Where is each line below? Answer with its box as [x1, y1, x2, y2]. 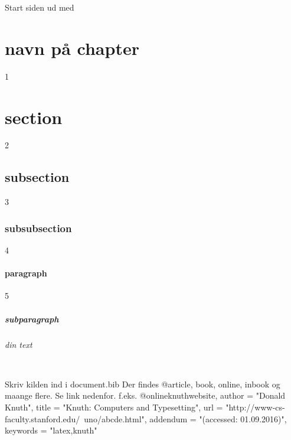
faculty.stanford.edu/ [5, 412, 80, 425]
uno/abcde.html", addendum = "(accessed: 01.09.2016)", [84, 412, 287, 425]
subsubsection [5, 220, 72, 235]
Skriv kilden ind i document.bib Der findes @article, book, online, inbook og [5, 377, 280, 390]
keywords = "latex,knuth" [5, 424, 97, 436]
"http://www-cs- [225, 400, 285, 413]
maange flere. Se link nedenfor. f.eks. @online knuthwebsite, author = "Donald [5, 389, 286, 402]
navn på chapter [5, 35, 139, 60]
